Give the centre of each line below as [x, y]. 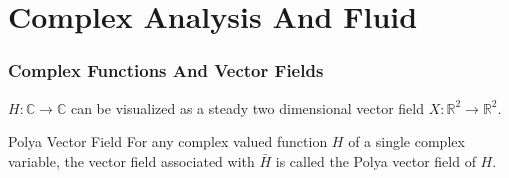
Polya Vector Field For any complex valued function [168, 141]
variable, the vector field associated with [131, 160]
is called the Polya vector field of [375, 160]
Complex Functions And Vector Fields [166, 70]
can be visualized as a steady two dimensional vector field [247, 107]
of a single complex [406, 141]
